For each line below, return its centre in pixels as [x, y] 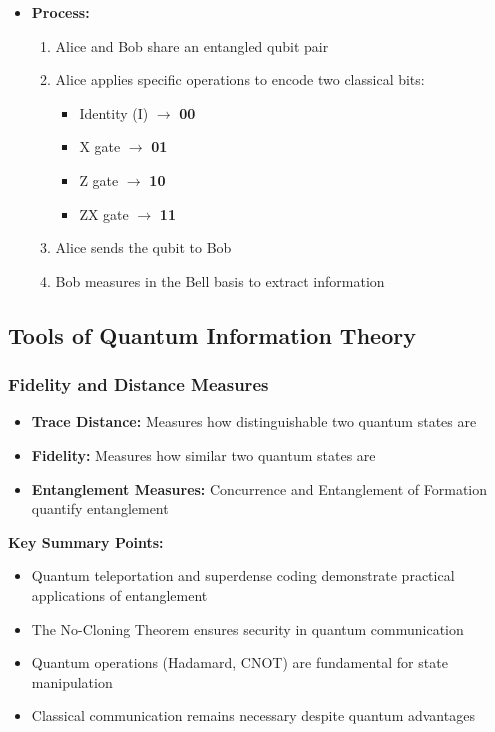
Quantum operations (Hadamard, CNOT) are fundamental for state [239, 662]
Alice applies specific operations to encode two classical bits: [240, 79]
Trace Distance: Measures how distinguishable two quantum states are [254, 421]
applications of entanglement [119, 594]
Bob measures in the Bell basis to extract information [220, 280]
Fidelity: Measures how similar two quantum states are [203, 454]
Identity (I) [114, 112]
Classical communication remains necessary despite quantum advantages [253, 715]
